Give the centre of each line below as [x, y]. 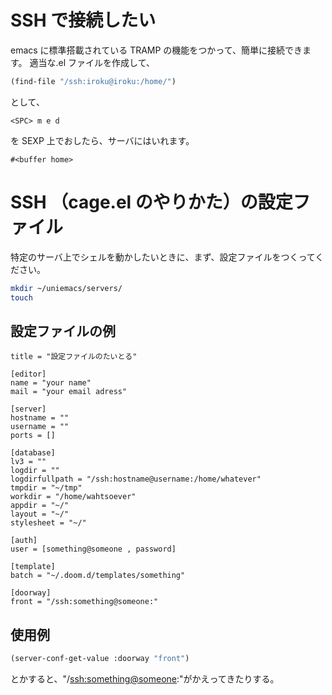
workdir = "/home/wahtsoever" [73, 497]
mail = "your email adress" [69, 392]
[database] [33, 453]
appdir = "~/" [40, 506]
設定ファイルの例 [63, 331]
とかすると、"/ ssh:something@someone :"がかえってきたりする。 [145, 679]
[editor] [28, 374]
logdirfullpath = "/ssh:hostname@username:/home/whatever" [136, 479]
